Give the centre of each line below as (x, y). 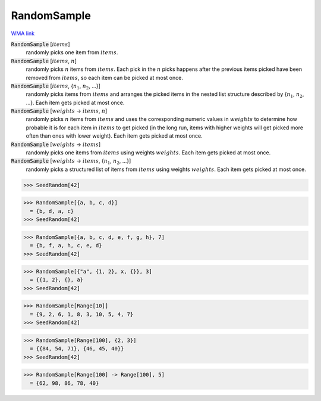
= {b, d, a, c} (52, 211)
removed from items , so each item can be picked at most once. (105, 77)
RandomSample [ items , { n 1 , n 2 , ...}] (56, 86)
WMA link (23, 33)
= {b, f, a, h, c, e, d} (66, 245)
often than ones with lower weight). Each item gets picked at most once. (114, 136)
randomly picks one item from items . (72, 52)
